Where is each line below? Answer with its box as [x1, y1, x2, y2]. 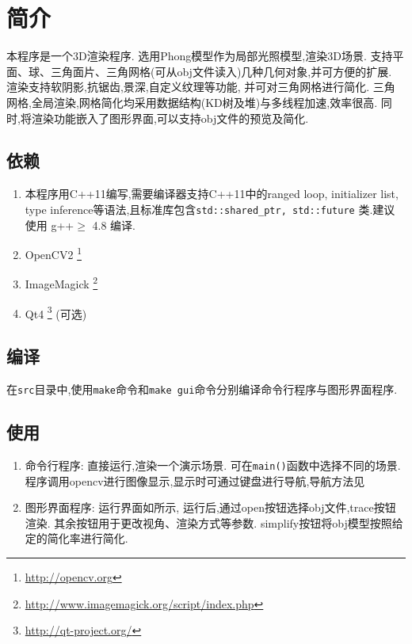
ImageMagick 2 [25, 273, 98, 292]
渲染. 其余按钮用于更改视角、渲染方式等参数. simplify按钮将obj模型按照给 [25, 514, 403, 531]
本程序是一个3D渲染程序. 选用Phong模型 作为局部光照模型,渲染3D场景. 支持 [6, 48, 393, 64]
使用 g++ [25, 216, 74, 233]
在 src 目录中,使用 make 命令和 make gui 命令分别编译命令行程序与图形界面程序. [6, 381, 398, 398]
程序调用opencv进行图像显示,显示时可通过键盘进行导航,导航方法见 [25, 472, 365, 489]
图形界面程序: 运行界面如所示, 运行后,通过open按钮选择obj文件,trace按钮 [25, 499, 396, 516]
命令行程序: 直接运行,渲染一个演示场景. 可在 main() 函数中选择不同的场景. [25, 456, 401, 473]
